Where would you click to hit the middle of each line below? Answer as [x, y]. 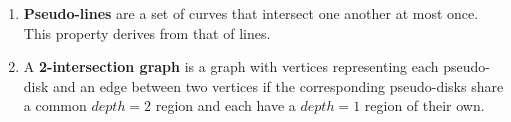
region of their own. [424, 105]
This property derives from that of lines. [147, 32]
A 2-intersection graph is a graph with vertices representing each [231, 66]
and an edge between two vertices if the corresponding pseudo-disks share [278, 85]
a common [55, 105]
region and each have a [225, 105]
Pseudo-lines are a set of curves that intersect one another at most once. [251, 13]
